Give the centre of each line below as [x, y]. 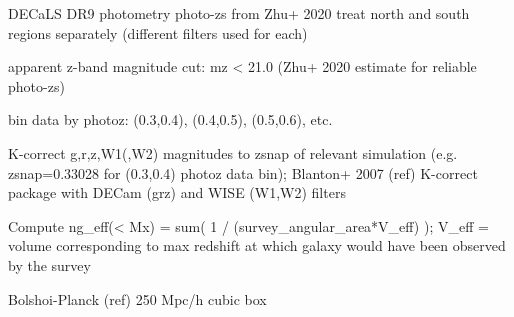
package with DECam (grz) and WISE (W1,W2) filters [177, 192]
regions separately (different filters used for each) [158, 32]
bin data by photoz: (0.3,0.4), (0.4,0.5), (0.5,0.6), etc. [170, 119]
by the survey [49, 264]
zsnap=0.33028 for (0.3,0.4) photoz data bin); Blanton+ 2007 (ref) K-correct [243, 172]
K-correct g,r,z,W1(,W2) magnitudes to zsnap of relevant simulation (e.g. [233, 152]
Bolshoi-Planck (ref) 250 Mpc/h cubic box [137, 298]
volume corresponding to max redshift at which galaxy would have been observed [257, 245]
